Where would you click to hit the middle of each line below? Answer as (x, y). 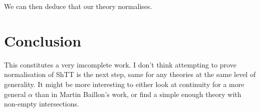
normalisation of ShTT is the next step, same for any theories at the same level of (130, 74)
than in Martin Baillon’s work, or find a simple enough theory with (138, 94)
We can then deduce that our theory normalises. (78, 6)
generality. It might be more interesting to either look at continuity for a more (124, 84)
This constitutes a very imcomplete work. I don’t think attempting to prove (120, 64)
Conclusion (43, 40)
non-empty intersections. (42, 104)
